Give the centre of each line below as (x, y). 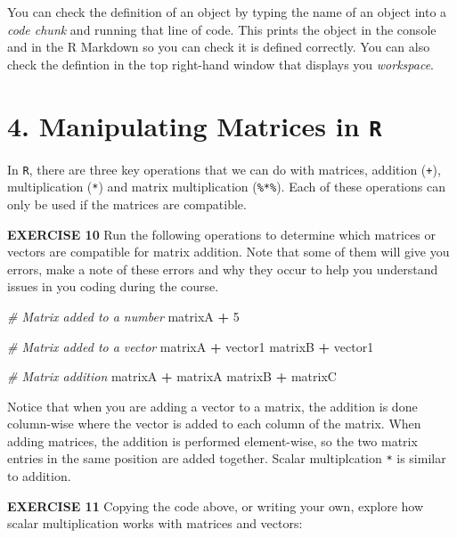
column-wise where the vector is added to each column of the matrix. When (214, 424)
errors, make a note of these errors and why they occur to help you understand (223, 269)
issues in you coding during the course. (113, 286)
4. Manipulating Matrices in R (195, 125)
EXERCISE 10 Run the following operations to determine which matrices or (222, 234)
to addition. (39, 476)
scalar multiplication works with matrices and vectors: (155, 523)
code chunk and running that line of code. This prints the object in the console (222, 29)
